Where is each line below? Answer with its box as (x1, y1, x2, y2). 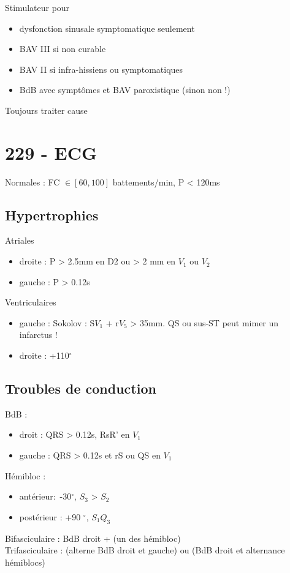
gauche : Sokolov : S (19, 316, 95, 329)
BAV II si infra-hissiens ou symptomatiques (19, 62, 183, 75)
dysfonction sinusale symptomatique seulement (19, 21, 195, 34)
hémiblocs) (5, 555, 45, 568)
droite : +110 (19, 349, 69, 362)
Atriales (5, 234, 34, 247)
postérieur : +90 (19, 510, 81, 523)
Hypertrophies (5, 205, 99, 224)
